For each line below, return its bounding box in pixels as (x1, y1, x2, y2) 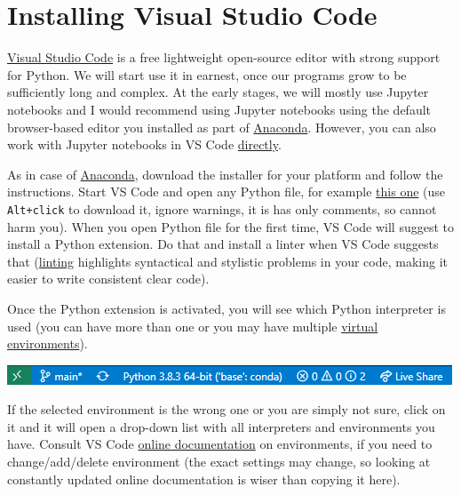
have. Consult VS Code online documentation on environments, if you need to (7, 435, 433, 453)
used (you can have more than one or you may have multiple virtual (7, 316, 378, 335)
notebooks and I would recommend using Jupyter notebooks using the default (7, 100, 432, 118)
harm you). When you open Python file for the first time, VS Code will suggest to (7, 217, 455, 236)
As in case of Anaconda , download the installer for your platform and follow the (7, 164, 443, 183)
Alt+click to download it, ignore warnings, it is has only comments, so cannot (7, 199, 437, 218)
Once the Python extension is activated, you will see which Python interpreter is (7, 299, 446, 317)
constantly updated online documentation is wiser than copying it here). (7, 469, 401, 488)
